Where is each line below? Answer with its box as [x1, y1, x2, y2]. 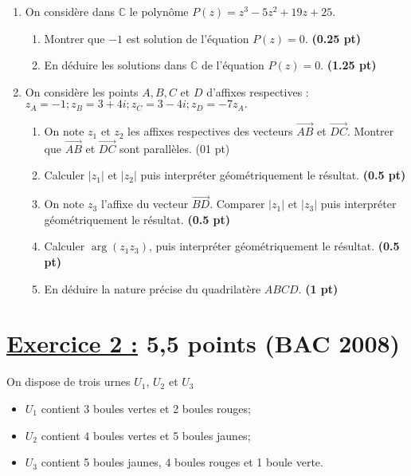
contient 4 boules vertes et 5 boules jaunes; [41, 427, 251, 443]
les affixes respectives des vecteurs [127, 123, 293, 140]
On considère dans [25, 3, 115, 19]
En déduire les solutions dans [44, 57, 187, 73]
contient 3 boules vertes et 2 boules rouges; [41, 399, 251, 416]
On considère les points [25, 83, 139, 100]
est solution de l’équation [126, 30, 249, 46]
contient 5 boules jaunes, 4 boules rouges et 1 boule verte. [41, 454, 323, 470]
